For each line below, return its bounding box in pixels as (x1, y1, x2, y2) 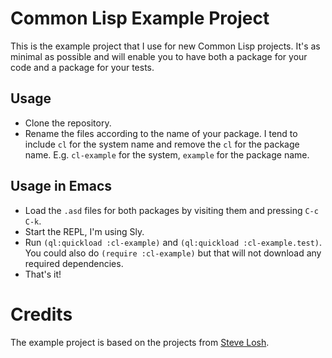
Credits (10, 303, 73, 326)
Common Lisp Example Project (10, 7, 270, 30)
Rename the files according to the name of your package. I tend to (24, 127, 298, 139)
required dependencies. (24, 257, 124, 269)
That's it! (24, 268, 62, 280)
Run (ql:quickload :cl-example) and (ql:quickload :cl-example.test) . (24, 236, 322, 248)
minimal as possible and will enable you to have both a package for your (10, 50, 308, 62)
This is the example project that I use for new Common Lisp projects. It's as (10, 40, 321, 52)
